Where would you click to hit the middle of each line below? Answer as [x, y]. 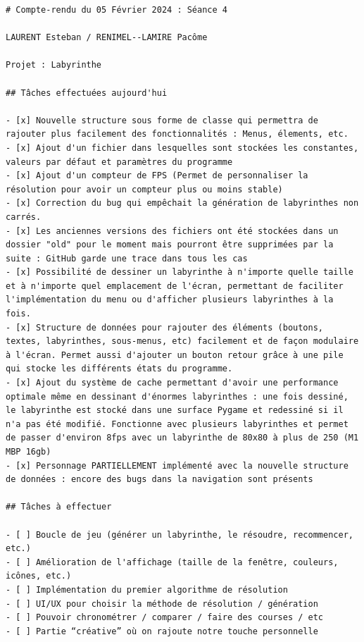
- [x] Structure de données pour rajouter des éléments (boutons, [165, 327]
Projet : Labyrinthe [54, 65]
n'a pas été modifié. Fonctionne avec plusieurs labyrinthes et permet [177, 424]
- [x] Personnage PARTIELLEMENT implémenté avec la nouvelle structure [177, 465]
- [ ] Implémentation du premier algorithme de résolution [147, 589]
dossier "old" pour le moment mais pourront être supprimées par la [170, 245]
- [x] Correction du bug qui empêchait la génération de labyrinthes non [182, 203]
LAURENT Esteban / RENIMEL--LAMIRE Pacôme [107, 38]
